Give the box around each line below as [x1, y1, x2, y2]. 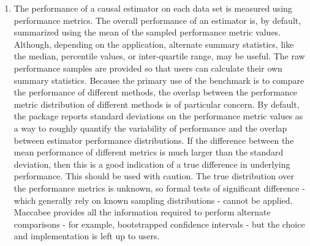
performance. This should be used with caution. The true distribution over [13, 170, 294, 182]
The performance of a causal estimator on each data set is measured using [13, 2, 292, 14]
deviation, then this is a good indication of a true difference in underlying [13, 157, 290, 170]
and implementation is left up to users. [13, 229, 160, 242]
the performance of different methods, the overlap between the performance [13, 86, 298, 99]
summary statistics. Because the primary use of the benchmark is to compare [13, 73, 304, 86]
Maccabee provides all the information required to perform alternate [13, 206, 271, 218]
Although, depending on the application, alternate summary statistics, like [13, 37, 294, 50]
